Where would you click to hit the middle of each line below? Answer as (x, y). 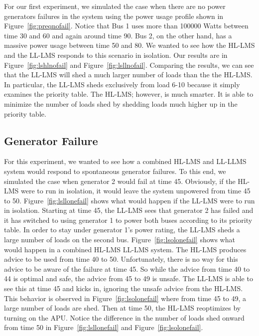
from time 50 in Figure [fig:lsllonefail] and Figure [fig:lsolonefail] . (104, 327)
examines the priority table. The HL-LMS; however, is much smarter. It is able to (129, 94)
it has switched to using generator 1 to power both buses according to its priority (128, 220)
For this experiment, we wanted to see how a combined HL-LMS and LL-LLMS (125, 161)
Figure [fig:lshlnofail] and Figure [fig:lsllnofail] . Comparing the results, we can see (129, 65)
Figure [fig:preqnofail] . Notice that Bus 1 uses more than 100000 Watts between (126, 26)
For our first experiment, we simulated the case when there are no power (115, 6)
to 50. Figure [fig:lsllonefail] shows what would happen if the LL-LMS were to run (129, 200)
